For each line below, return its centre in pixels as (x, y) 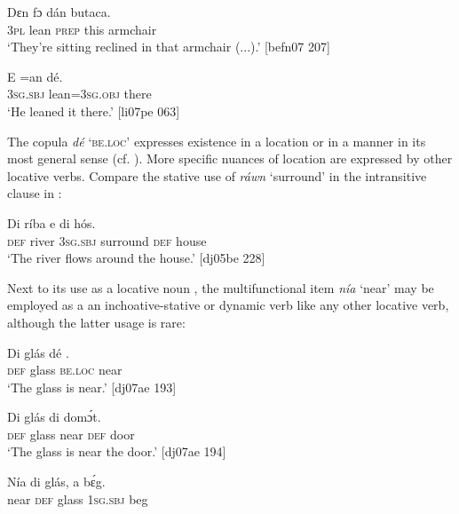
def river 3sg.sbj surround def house (107, 240)
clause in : (35, 193)
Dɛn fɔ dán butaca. (59, 12)
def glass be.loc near (65, 370)
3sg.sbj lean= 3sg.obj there (79, 94)
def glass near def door (71, 434)
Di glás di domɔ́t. (54, 417)
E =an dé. (35, 76)
